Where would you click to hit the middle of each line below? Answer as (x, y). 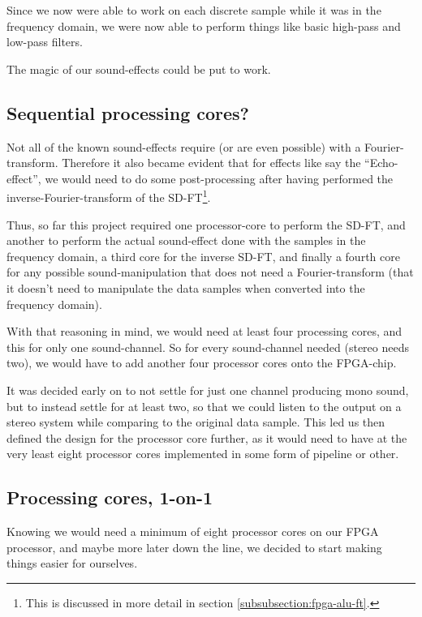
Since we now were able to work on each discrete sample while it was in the (194, 10)
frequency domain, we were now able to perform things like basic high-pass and (204, 26)
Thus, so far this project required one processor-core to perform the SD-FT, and (206, 224)
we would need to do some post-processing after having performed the (219, 178)
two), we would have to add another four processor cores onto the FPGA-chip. (202, 363)
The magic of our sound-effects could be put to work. (139, 69)
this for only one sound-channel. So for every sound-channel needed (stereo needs (208, 347)
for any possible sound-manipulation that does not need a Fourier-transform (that (210, 272)
